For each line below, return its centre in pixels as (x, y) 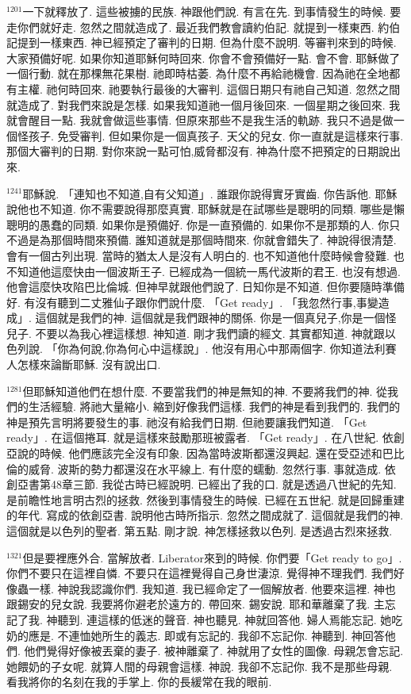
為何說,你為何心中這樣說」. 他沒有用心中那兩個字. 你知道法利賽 (232, 349)
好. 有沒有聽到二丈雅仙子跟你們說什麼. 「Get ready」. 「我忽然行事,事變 (192, 302)
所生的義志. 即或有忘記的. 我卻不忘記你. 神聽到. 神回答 (243, 635)
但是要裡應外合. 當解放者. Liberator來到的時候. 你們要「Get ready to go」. (212, 557)
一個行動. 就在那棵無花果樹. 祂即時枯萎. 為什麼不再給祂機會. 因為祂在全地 (198, 73)
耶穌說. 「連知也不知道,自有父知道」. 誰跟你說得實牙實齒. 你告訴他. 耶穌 (210, 193)
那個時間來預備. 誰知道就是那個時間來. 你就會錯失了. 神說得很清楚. (223, 240)
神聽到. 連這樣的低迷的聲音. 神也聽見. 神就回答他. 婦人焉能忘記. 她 (219, 619)
